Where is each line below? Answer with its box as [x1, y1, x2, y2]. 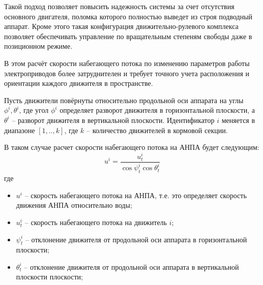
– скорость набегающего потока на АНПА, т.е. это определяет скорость [24, 189, 247, 200]
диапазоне [4, 124, 35, 135]
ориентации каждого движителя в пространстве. [4, 78, 153, 88]
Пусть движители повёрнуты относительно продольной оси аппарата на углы [4, 94, 244, 105]
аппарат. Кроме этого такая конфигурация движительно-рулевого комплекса [4, 21, 239, 31]
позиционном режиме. [4, 41, 73, 51]
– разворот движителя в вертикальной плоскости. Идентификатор [12, 114, 215, 125]
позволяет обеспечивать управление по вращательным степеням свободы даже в [4, 30, 252, 41]
